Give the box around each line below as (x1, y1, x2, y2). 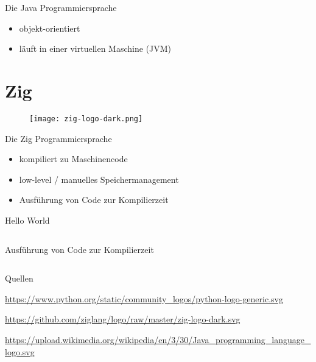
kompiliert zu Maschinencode (19, 152, 128, 165)
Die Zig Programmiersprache (5, 132, 112, 144)
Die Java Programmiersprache (5, 1, 117, 13)
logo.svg (5, 345, 35, 358)
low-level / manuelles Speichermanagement (19, 172, 179, 185)
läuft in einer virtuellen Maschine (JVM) (19, 42, 172, 55)
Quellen (5, 272, 33, 285)
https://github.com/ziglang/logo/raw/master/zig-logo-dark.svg (5, 313, 241, 325)
